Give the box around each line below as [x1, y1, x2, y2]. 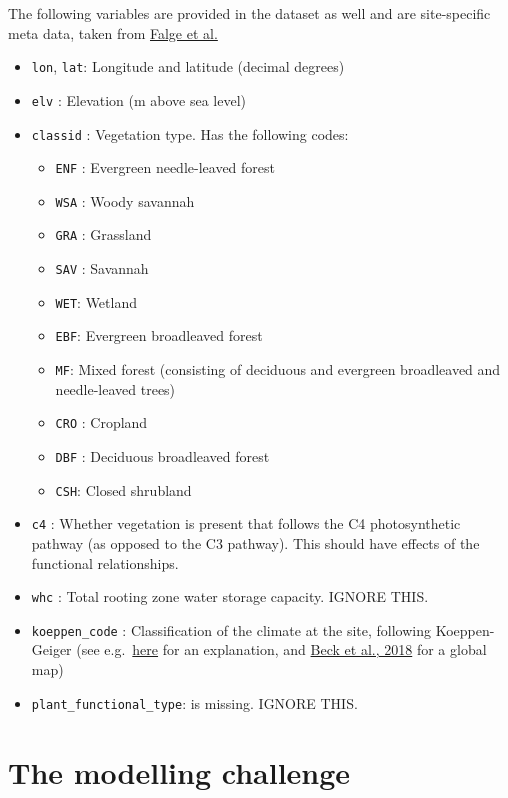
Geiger [31, 639, 72, 660]
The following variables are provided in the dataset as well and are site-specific [8, 3, 491, 23]
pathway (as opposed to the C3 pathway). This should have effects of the [31, 532, 480, 553]
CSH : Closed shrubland [55, 479, 192, 500]
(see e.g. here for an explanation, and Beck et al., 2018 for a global [76, 639, 487, 660]
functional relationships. [31, 552, 179, 573]
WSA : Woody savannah [55, 190, 195, 211]
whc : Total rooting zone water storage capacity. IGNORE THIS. [31, 586, 429, 607]
